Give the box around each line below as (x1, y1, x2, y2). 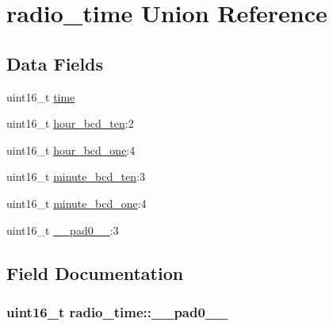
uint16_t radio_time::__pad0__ (6, 301, 228, 321)
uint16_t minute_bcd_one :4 (6, 194, 147, 211)
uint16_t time (6, 88, 75, 105)
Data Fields (6, 51, 104, 75)
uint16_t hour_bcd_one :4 (6, 141, 136, 158)
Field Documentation (6, 260, 184, 285)
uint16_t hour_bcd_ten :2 (6, 115, 134, 132)
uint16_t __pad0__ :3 (6, 221, 119, 238)
